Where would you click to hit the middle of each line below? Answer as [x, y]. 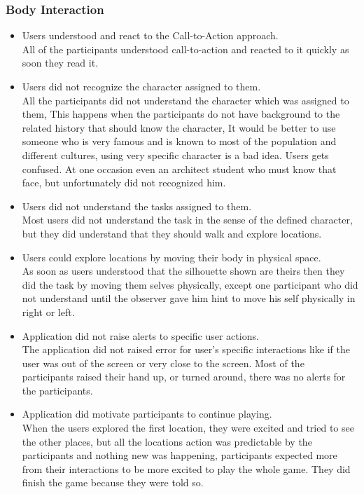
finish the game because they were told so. [113, 482]
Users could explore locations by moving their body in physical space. [171, 257]
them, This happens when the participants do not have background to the [181, 114]
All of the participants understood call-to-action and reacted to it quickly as [185, 49]
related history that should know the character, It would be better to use [179, 127]
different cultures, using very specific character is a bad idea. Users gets [175, 155]
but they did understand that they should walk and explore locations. [172, 233]
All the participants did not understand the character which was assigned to [185, 100]
